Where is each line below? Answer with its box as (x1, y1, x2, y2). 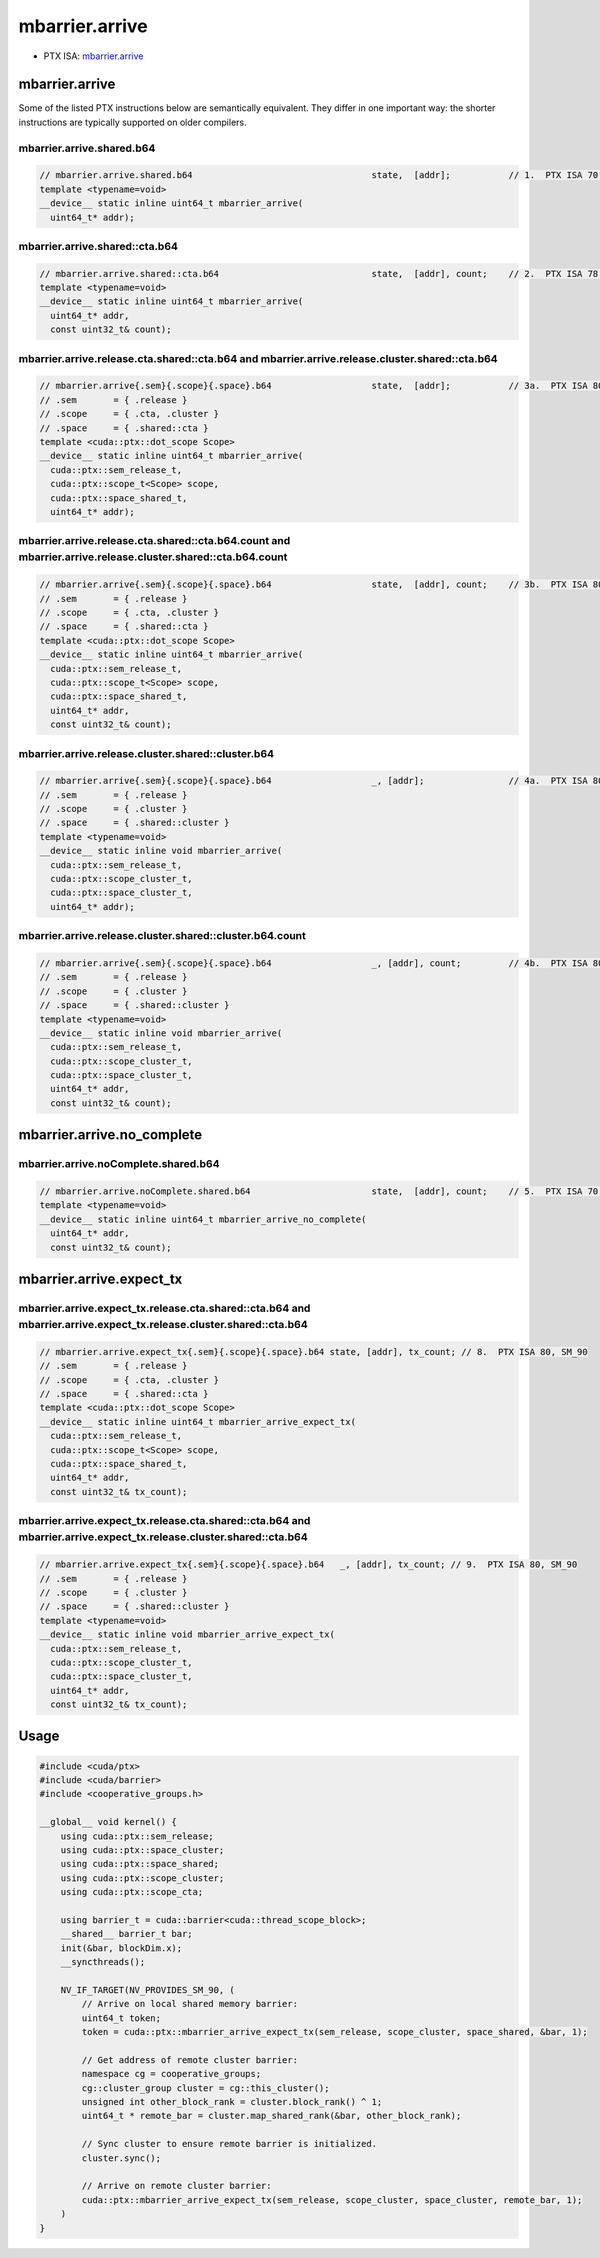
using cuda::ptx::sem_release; (60, 1830, 214, 1842)
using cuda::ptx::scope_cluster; (60, 1872, 225, 1884)
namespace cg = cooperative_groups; (81, 2068, 262, 2080)
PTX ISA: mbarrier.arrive (43, 50, 144, 62)
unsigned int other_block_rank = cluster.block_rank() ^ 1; (81, 2096, 383, 2108)
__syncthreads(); (60, 1956, 146, 1968)
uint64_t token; (81, 2012, 162, 2024)
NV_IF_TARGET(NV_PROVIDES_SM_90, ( (60, 1984, 235, 1995)
